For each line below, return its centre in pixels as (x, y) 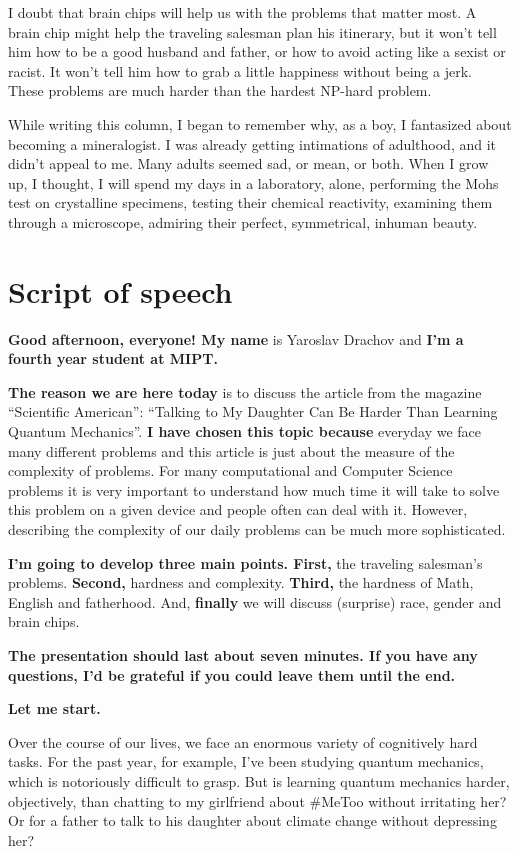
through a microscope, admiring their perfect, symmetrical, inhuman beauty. (243, 221)
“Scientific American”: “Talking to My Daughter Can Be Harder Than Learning (253, 411)
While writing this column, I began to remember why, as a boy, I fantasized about (260, 123)
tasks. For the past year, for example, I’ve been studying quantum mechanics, (246, 761)
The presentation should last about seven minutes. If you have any (243, 654)
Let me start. (54, 708)
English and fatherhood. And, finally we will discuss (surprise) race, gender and (255, 601)
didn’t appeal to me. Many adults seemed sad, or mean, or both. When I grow (248, 163)
